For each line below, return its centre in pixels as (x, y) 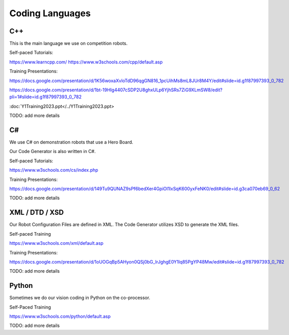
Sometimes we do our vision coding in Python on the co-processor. (80, 298)
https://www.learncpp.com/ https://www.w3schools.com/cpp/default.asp (86, 62)
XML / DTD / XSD (37, 213)
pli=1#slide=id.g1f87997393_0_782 (46, 97)
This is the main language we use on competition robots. (68, 44)
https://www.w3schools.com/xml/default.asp (57, 243)
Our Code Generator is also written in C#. (52, 152)
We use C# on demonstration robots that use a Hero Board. (71, 142)
